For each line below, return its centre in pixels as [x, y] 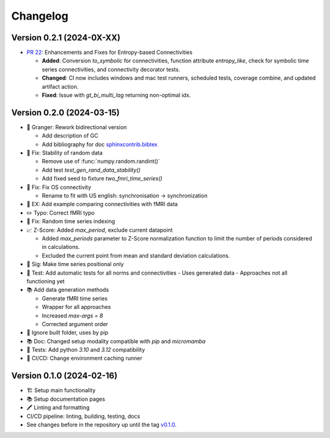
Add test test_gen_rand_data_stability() [91, 170]
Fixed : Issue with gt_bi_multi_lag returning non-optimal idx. [116, 95]
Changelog [40, 16]
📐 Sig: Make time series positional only [75, 264]
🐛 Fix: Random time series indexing [71, 221]
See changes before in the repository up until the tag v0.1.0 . [102, 425]
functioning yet [46, 281]
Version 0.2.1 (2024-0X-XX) [66, 38]
